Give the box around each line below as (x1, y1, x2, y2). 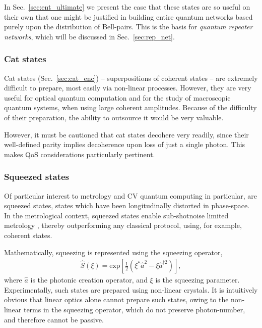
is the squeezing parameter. (155, 274, 240, 285)
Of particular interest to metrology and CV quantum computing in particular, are (4, 190, 257, 201)
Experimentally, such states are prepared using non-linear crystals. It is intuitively (4, 284, 258, 295)
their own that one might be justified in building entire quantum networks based (4, 11, 253, 22)
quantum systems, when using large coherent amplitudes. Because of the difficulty (4, 102, 257, 113)
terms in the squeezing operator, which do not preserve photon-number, (23, 304, 245, 314)
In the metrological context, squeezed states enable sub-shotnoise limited (4, 210, 229, 220)
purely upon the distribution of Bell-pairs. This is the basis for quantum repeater (4, 21, 253, 32)
